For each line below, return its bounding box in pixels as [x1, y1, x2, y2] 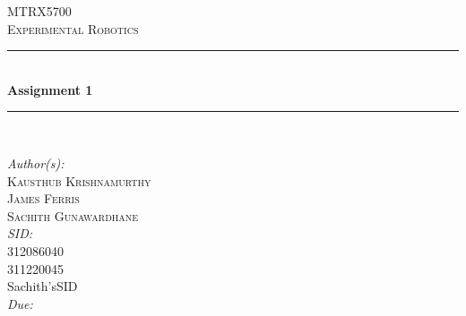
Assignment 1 [7, 80, 93, 98]
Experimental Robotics [7, 19, 139, 38]
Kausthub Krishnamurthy [7, 171, 151, 190]
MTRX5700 [7, 2, 72, 20]
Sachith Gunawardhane [7, 206, 139, 225]
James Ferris [7, 189, 80, 208]
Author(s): [7, 153, 65, 172]
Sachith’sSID [7, 277, 78, 295]
